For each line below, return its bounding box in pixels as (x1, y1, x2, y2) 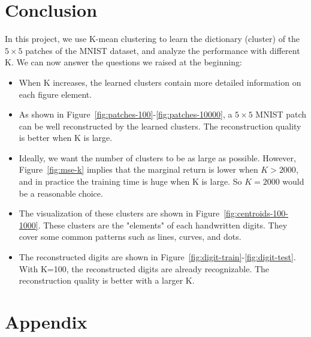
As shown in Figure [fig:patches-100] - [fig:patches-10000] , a (19, 108, 233, 121)
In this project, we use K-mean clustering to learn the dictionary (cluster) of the (5, 32, 300, 45)
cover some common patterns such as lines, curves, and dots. (19, 230, 241, 243)
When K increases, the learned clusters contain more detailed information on (19, 76, 301, 88)
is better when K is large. (19, 131, 113, 144)
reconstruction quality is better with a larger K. (19, 274, 195, 287)
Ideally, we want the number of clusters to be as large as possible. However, (19, 151, 296, 164)
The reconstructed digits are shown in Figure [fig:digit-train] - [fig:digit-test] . (19, 251, 296, 263)
